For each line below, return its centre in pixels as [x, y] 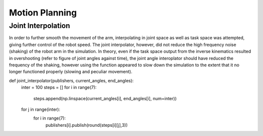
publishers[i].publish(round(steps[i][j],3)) [87, 125]
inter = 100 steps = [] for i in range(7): [59, 88]
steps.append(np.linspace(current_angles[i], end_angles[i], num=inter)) [105, 98]
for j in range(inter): [41, 109]
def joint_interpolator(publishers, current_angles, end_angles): [71, 80]
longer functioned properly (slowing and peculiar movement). [71, 72]
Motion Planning [43, 13]
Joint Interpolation [40, 26]
